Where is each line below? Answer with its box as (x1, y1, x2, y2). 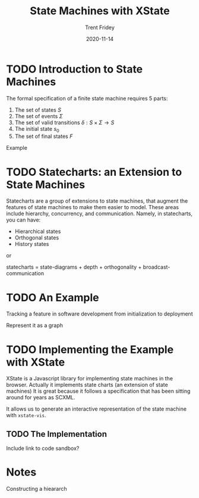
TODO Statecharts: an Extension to (6, 165, 182, 179)
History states (14, 241, 49, 248)
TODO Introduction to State (6, 62, 143, 75)
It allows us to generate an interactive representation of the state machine (6, 405, 187, 412)
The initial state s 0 (14, 125, 59, 134)
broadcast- (143, 263, 170, 271)
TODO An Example (6, 291, 99, 304)
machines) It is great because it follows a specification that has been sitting (6, 387, 191, 395)
